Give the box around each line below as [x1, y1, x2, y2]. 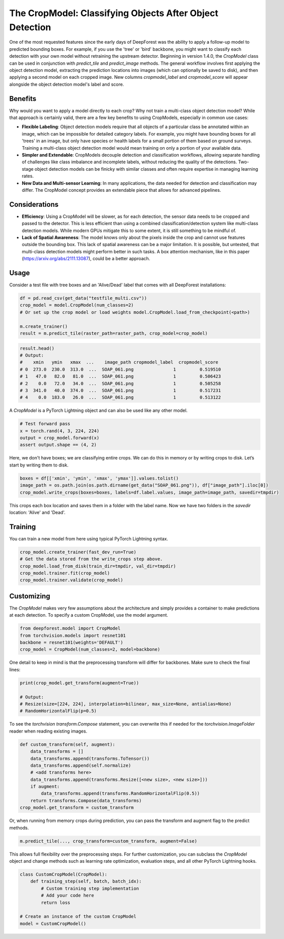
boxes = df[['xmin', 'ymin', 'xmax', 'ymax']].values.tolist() [20, 475, 179, 481]
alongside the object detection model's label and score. [9, 81, 124, 87]
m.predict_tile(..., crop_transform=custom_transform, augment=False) [20, 838, 198, 844]
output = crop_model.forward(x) [20, 435, 100, 441]
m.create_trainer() [20, 323, 68, 329]
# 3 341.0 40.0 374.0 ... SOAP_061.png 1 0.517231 [20, 387, 221, 393]
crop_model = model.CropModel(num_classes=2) [20, 302, 134, 308]
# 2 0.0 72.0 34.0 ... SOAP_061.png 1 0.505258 [20, 381, 221, 386]
